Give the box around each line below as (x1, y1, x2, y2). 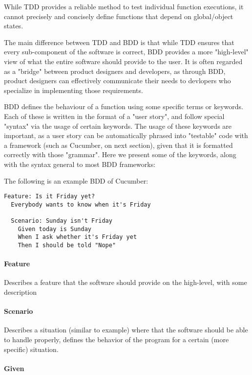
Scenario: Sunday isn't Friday (11, 217, 112, 225)
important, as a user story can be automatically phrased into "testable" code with (4, 130, 248, 141)
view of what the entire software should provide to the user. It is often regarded (4, 56, 243, 66)
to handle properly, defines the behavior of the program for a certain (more (4, 334, 229, 345)
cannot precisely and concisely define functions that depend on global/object (4, 11, 233, 21)
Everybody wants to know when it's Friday (11, 201, 151, 208)
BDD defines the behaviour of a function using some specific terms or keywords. (4, 101, 244, 112)
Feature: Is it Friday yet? (4, 193, 95, 200)
